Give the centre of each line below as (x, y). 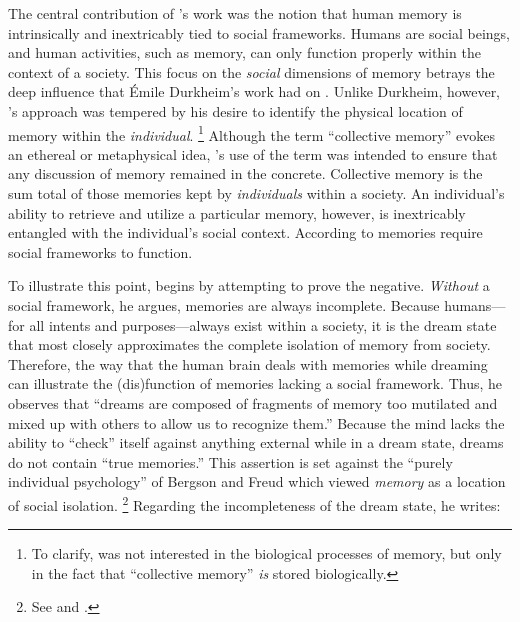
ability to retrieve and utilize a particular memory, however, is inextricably (237, 212)
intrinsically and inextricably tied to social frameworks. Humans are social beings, (259, 32)
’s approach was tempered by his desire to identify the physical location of (235, 110)
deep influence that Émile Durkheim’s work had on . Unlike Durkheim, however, (254, 91)
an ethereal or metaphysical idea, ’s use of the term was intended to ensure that (253, 153)
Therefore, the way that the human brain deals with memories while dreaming (248, 363)
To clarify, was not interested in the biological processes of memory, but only (266, 553)
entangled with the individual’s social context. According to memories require (245, 232)
